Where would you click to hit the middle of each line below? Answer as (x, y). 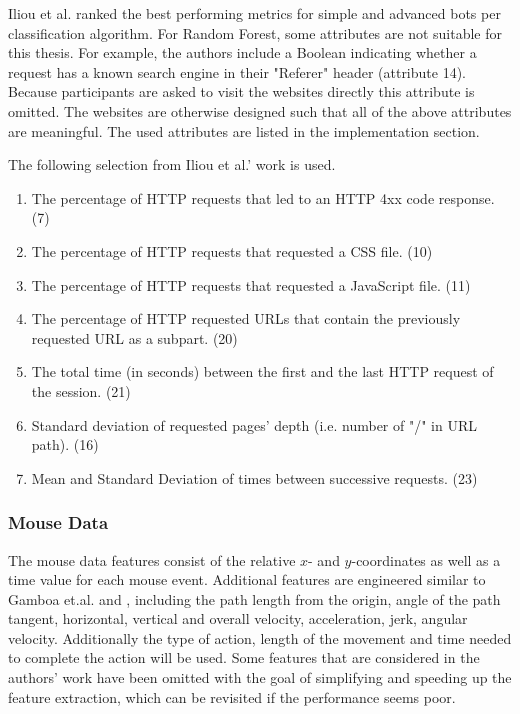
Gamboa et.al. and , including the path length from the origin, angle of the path (254, 598)
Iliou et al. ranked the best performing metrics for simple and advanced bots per (254, 13)
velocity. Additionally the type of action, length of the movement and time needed (260, 637)
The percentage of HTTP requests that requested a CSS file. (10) (232, 250)
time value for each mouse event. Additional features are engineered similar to (247, 579)
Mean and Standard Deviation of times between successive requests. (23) (254, 477)
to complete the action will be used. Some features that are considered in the (244, 657)
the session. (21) (81, 390)
